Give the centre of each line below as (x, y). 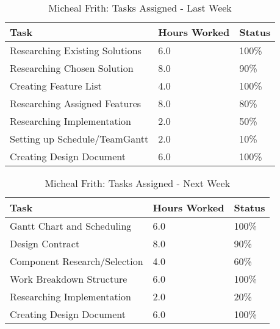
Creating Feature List (56, 86)
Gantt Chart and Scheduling (71, 226)
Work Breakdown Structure (69, 279)
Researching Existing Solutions (76, 50)
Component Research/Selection (77, 261)
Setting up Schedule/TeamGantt (79, 139)
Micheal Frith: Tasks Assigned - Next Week (138, 183)
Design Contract (45, 243)
